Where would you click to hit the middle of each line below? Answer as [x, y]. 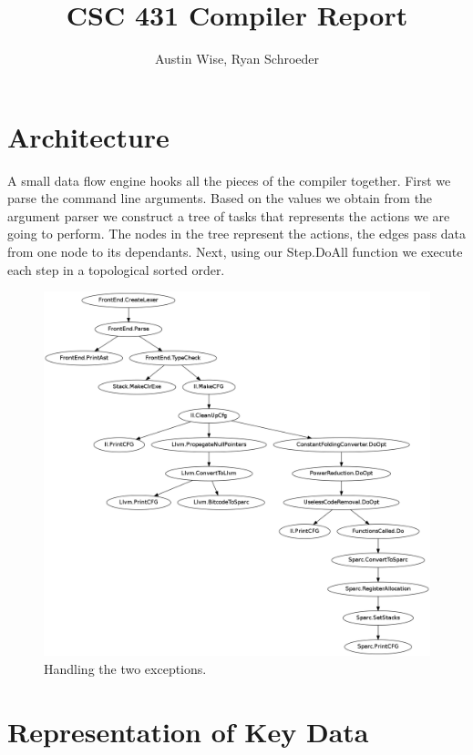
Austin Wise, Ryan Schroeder [237, 59]
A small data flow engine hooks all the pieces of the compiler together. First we [229, 180]
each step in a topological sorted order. [116, 269]
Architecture [88, 136]
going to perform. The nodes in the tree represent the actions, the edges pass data [237, 234]
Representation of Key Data [188, 731]
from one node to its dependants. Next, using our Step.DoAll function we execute [235, 252]
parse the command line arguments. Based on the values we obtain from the [220, 198]
